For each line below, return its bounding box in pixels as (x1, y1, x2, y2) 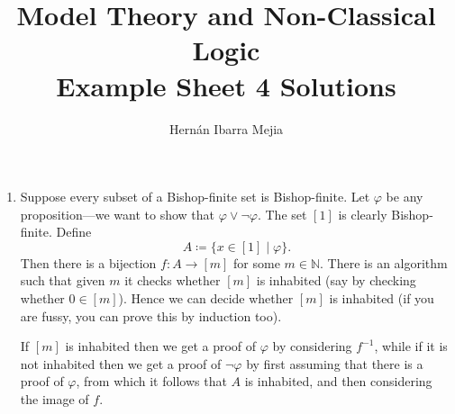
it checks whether (124, 271, 221, 290)
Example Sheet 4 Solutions (56, 67, 396, 103)
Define (56, 222, 92, 241)
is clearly (338, 204, 387, 223)
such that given (20, 271, 105, 290)
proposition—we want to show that (20, 204, 215, 223)
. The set (257, 204, 307, 223)
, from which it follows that (76, 372, 227, 391)
